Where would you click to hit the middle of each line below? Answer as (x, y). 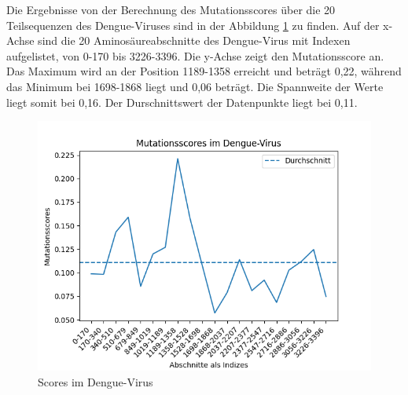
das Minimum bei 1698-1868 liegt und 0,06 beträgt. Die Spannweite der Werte (195, 86)
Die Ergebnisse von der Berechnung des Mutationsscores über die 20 (171, 9)
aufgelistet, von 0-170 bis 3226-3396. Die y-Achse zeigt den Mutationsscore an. (195, 55)
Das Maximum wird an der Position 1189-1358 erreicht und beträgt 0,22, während (204, 71)
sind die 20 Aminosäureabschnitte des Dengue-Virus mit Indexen (194, 40)
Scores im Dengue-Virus (96, 381)
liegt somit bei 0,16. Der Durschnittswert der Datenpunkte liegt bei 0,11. (182, 102)
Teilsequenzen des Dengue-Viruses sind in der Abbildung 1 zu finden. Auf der (193, 25)
